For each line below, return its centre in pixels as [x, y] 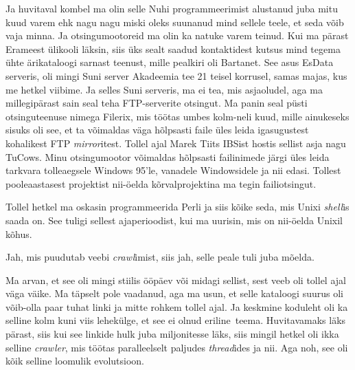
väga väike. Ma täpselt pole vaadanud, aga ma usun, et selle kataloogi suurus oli [174, 293]
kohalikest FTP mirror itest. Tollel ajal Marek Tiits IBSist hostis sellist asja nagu [176, 143]
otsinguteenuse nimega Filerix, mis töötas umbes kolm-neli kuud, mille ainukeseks [177, 116]
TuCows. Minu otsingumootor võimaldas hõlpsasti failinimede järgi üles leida [168, 156]
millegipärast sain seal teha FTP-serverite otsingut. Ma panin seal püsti [157, 103]
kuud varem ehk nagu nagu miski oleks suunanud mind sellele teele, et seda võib [175, 22]
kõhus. [19, 233]
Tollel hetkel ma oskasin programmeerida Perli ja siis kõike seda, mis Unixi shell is [177, 207]
